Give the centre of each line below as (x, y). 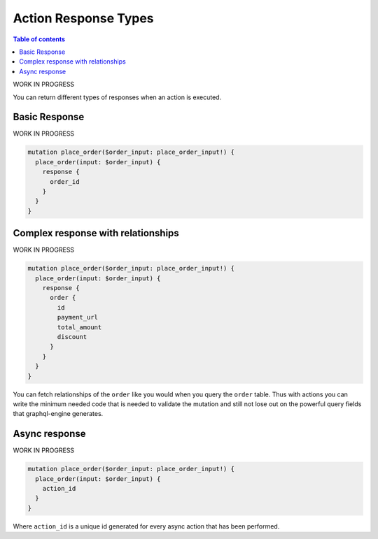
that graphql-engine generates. (58, 414)
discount (72, 337)
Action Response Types (83, 18)
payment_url (77, 317)
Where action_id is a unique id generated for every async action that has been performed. (146, 526)
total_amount (79, 327)
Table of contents (39, 39)
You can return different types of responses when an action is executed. (117, 97)
